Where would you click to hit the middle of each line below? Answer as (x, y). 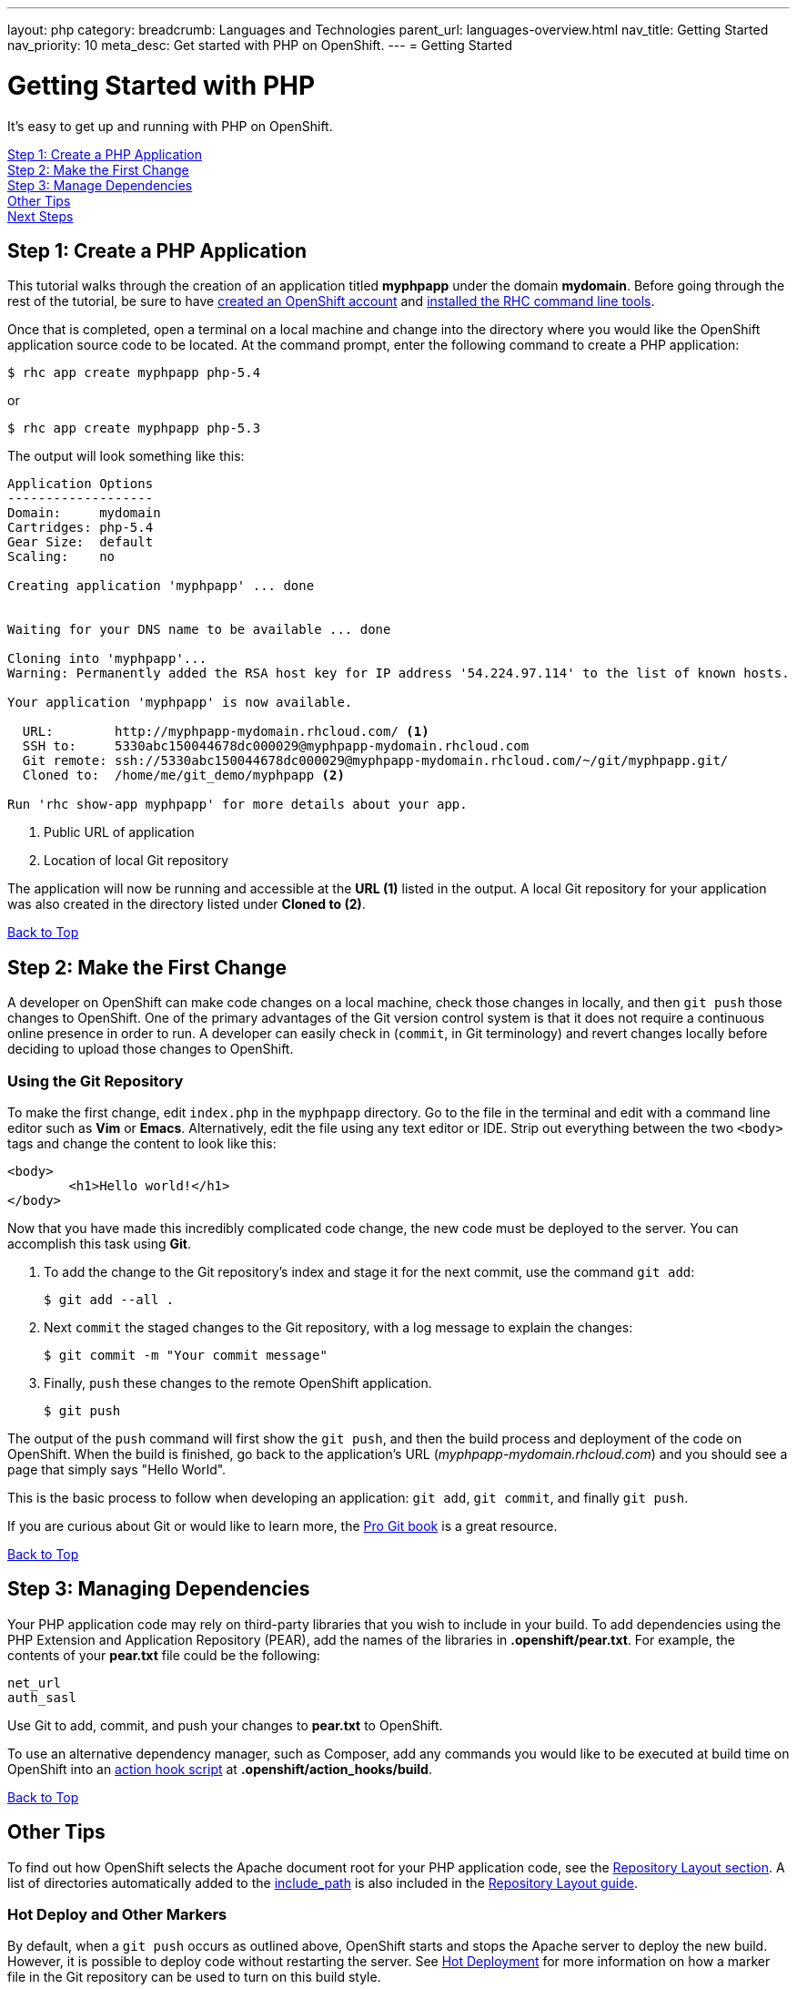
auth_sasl (42, 1697)
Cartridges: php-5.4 (81, 528)
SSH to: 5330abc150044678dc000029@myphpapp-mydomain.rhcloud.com (276, 746)
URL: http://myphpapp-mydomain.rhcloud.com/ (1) (226, 732)
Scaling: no (61, 557)
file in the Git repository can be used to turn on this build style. (194, 1977)
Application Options (81, 484)
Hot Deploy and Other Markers (117, 1914)
